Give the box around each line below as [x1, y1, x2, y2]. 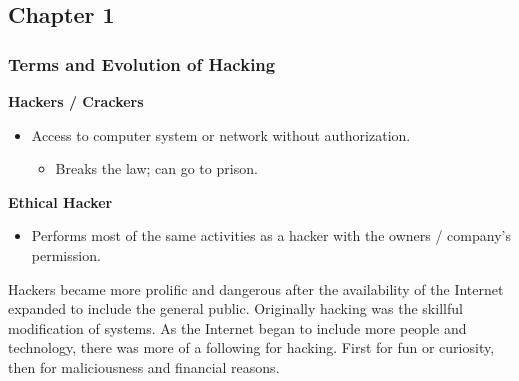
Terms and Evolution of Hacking [8, 51, 276, 76]
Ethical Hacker [8, 191, 113, 212]
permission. [31, 244, 101, 265]
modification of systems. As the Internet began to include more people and [8, 317, 467, 338]
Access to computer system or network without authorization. [31, 124, 411, 145]
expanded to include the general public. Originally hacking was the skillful [8, 298, 463, 319]
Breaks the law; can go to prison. [55, 158, 258, 179]
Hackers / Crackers [8, 91, 144, 111]
